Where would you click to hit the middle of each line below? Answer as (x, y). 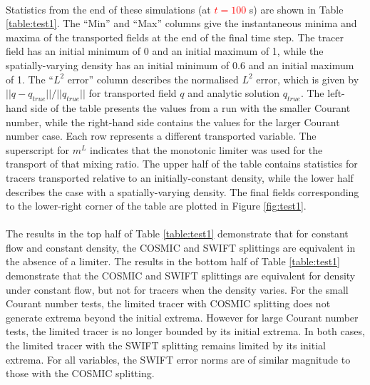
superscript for (37, 149)
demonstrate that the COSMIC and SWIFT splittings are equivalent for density (181, 276)
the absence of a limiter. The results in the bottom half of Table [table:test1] (173, 261)
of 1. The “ (30, 79)
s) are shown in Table (296, 9)
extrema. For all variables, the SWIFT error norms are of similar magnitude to (178, 359)
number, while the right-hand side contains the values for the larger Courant (173, 122)
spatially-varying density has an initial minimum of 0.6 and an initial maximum (180, 65)
